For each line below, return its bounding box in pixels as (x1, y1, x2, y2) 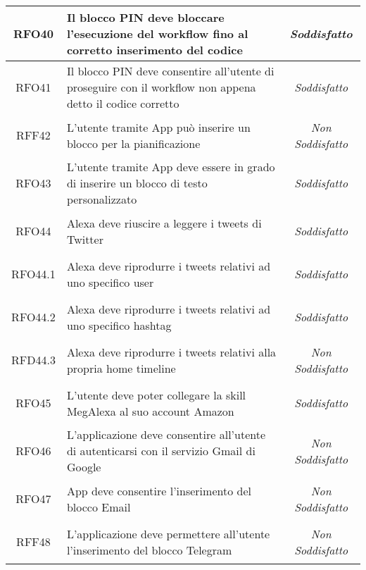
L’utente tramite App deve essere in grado (66, 159, 275, 175)
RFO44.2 (11, 309, 56, 325)
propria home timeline (66, 359, 176, 376)
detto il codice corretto (66, 95, 179, 111)
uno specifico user (66, 273, 154, 290)
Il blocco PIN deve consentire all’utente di (66, 63, 274, 79)
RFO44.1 (11, 266, 56, 282)
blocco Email (66, 498, 131, 515)
